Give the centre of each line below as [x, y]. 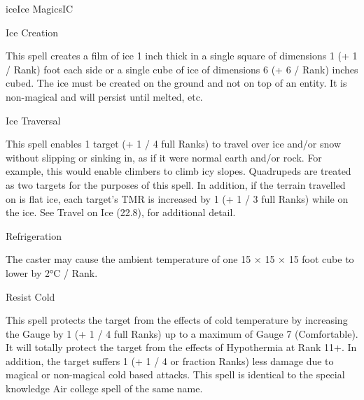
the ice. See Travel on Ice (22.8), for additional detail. [121, 212]
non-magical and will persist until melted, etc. [104, 96]
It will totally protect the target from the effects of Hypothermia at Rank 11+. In [181, 347]
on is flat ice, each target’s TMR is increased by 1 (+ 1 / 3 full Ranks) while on [177, 198]
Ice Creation [32, 32]
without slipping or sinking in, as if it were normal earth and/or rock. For [164, 157]
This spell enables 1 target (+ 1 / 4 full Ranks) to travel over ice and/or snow [174, 144]
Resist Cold [30, 296]
